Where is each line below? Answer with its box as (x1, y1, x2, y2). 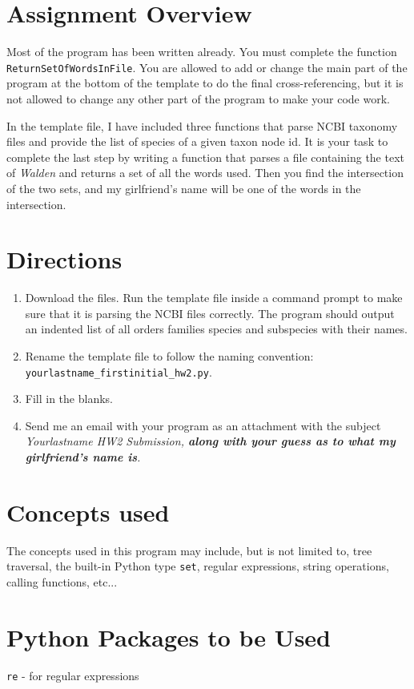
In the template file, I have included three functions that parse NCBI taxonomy (6, 117, 398, 134)
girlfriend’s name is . (25, 449, 141, 465)
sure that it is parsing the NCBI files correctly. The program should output (25, 304, 395, 321)
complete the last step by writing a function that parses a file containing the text (6, 148, 404, 165)
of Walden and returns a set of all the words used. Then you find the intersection (6, 164, 404, 181)
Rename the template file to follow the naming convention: (25, 348, 314, 365)
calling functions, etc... (6, 574, 118, 590)
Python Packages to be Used (6, 620, 331, 653)
